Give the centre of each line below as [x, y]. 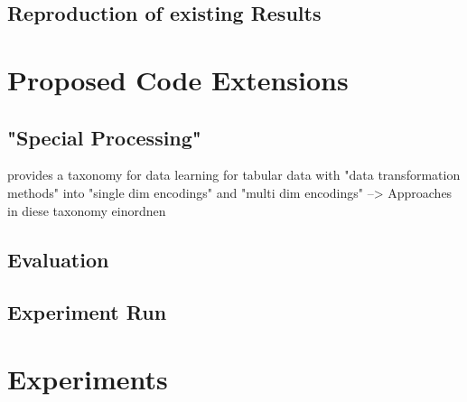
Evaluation [58, 259]
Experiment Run [87, 312]
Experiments [88, 378]
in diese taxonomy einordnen [87, 210]
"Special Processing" [104, 137]
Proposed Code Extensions [178, 79]
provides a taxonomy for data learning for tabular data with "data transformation [234, 175]
